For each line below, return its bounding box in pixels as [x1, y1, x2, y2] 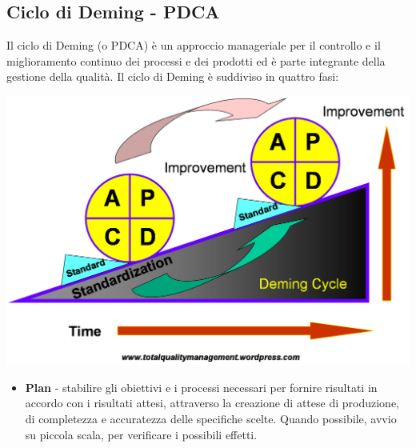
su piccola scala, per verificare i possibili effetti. [25, 426, 258, 442]
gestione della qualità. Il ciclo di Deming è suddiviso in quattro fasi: [6, 68, 339, 85]
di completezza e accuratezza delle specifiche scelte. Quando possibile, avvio [25, 410, 397, 426]
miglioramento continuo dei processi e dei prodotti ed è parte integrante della [6, 52, 386, 69]
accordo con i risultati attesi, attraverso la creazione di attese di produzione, [25, 394, 399, 411]
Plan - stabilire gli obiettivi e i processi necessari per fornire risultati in [25, 378, 378, 395]
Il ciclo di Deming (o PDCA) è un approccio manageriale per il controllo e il [6, 37, 381, 54]
